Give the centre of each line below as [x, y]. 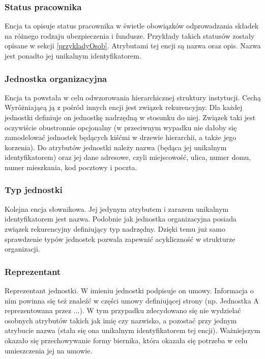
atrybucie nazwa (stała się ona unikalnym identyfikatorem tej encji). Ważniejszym [132, 330]
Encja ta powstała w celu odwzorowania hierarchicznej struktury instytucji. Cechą [133, 97]
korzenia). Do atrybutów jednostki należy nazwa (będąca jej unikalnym [116, 147]
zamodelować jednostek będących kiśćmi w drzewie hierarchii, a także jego [121, 137]
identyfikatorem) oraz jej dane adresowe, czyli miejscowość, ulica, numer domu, [128, 157]
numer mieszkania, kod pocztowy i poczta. [71, 167]
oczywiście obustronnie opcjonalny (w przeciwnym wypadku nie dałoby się [121, 127]
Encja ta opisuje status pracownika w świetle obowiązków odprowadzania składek [132, 26]
